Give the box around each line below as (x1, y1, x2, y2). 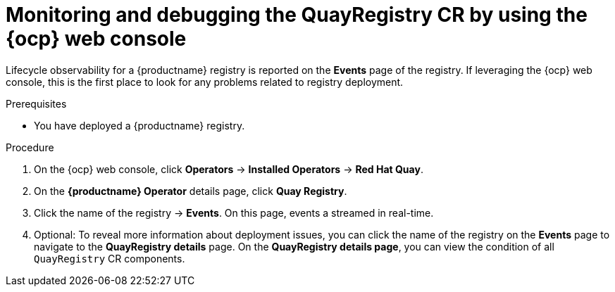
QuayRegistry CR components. (34, 252, 185, 265)
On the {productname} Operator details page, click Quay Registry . (34, 184, 347, 197)
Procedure (6, 141, 54, 153)
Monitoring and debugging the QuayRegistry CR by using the (6, 3, 588, 27)
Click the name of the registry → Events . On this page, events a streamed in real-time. (34, 206, 434, 219)
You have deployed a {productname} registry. (34, 119, 245, 132)
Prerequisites (6, 97, 67, 110)
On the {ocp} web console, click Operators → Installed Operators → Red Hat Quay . (34, 163, 423, 175)
